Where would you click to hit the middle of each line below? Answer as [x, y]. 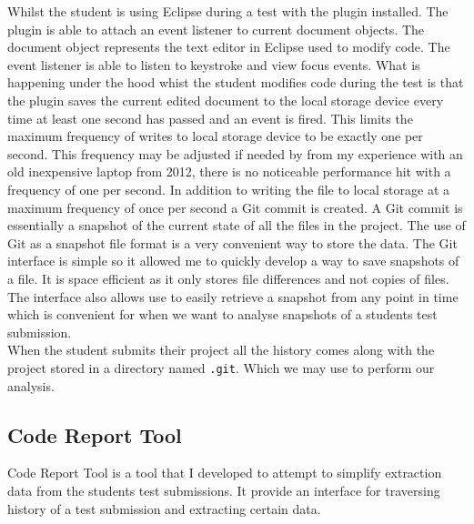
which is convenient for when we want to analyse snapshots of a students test [222, 314]
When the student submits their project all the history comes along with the [221, 350]
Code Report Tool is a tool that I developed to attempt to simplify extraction [225, 473]
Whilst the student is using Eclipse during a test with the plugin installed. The [228, 11]
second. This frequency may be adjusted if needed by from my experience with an [235, 153]
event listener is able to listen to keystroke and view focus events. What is [214, 64]
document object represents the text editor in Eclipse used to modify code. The [229, 47]
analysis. [31, 385]
